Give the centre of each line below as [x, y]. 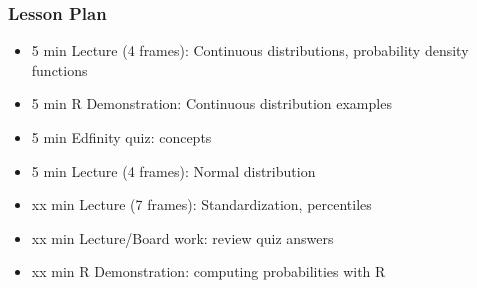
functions [59, 69]
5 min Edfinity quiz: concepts [121, 137]
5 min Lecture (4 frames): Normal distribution [173, 170]
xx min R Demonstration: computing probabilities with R [208, 271]
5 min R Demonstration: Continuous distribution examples [211, 103]
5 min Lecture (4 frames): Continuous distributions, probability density [250, 50]
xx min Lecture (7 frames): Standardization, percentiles [201, 204]
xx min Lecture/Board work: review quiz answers [182, 237]
